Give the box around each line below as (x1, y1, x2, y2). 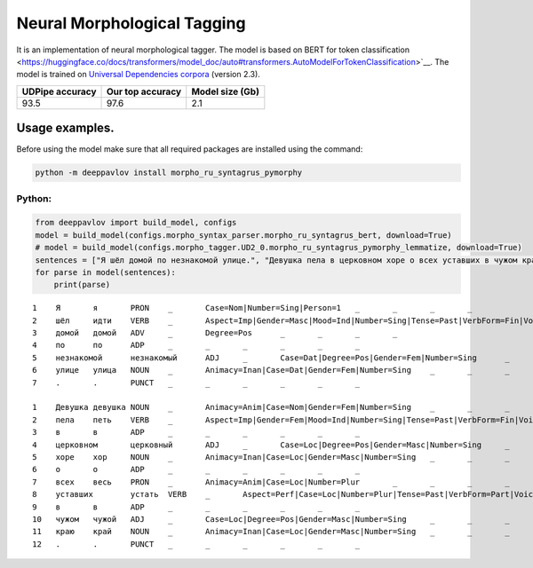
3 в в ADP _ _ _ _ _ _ (32, 427, 361, 438)
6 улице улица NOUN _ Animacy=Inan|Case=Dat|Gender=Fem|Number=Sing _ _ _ (32, 365, 510, 375)
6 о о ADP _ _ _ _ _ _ (32, 464, 361, 475)
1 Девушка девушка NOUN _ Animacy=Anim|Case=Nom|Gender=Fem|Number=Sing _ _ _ (32, 402, 510, 413)
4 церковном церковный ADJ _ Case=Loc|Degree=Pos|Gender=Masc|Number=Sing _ (32, 439, 510, 450)
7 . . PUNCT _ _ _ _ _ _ (32, 377, 361, 388)
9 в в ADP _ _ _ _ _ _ (32, 501, 361, 512)
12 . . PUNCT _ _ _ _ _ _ (32, 539, 361, 549)
